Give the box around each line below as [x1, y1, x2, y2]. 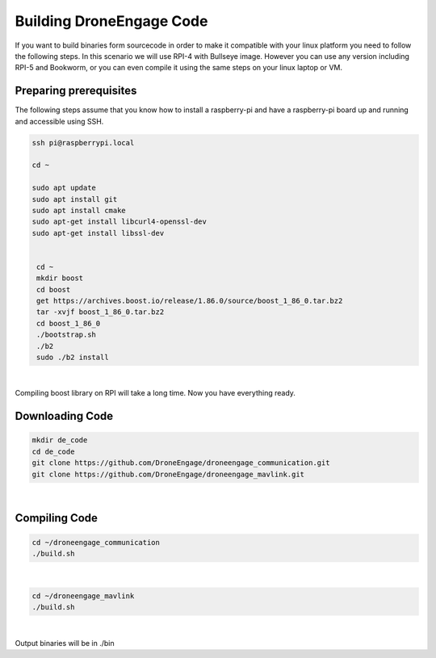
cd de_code [31, 446, 75, 456]
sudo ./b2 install [36, 353, 109, 363]
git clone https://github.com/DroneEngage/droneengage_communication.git [31, 459, 330, 467]
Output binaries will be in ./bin [15, 638, 115, 648]
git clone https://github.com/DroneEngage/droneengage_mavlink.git [31, 469, 305, 479]
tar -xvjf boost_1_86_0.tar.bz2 [36, 308, 165, 316]
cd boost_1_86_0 [36, 319, 101, 328]
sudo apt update [31, 183, 97, 193]
